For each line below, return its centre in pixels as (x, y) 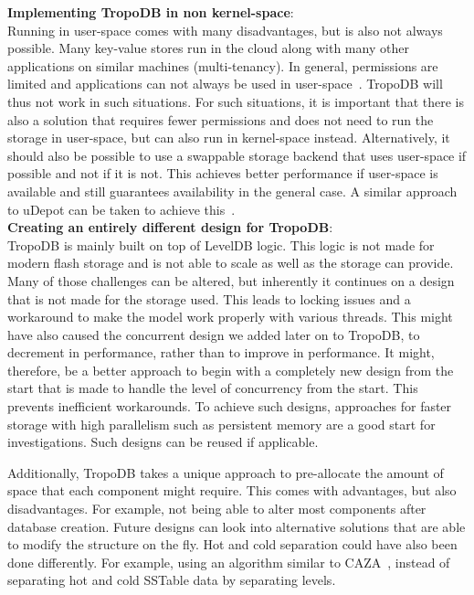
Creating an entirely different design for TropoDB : (170, 227)
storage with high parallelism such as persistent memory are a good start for (221, 424)
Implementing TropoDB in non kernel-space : (151, 12)
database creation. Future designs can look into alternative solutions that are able (237, 526)
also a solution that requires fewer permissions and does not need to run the (221, 119)
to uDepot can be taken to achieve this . (121, 209)
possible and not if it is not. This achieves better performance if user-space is (223, 173)
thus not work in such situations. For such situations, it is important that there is (236, 101)
